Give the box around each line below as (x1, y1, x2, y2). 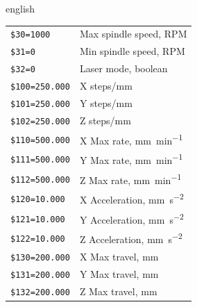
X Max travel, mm (79, 249, 159, 263)
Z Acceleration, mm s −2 (79, 230, 182, 246)
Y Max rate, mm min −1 (79, 151, 183, 167)
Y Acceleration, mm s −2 (79, 210, 184, 226)
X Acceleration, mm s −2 (79, 190, 184, 206)
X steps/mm (79, 78, 132, 93)
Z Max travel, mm (79, 283, 157, 298)
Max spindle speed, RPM (79, 26, 187, 41)
